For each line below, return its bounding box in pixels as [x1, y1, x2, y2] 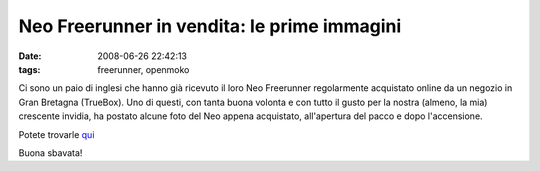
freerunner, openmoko [97, 63, 190, 75]
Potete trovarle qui [18, 128, 95, 140]
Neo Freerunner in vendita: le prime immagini [18, 15, 402, 37]
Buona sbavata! [18, 146, 83, 159]
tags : [18, 63, 41, 75]
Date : [18, 50, 42, 62]
